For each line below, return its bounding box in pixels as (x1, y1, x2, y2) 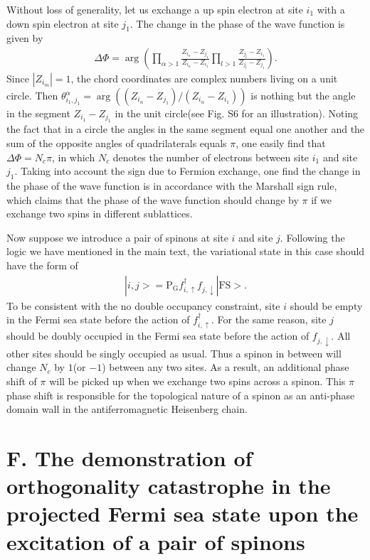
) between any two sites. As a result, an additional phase (102, 360, 349, 375)
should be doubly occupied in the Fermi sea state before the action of (6, 328, 310, 343)
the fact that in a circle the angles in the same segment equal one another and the (6, 122, 365, 136)
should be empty (290, 298, 363, 313)
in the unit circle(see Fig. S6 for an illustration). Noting (115, 106, 359, 121)
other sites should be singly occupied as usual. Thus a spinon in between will (6, 345, 342, 360)
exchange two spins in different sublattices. (6, 206, 193, 221)
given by (6, 31, 43, 45)
